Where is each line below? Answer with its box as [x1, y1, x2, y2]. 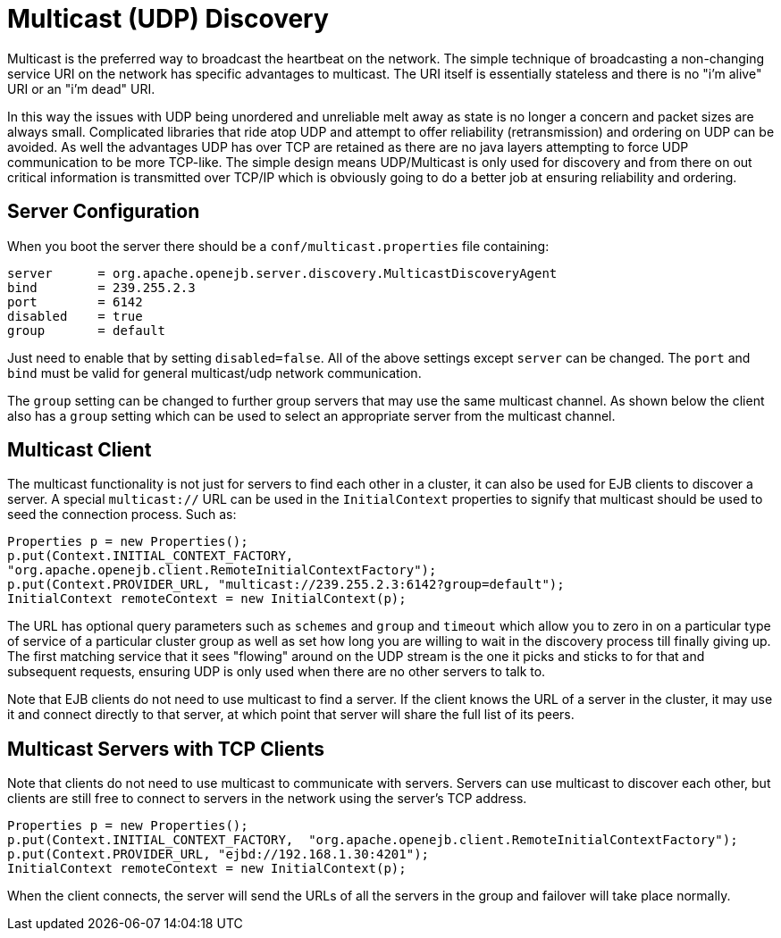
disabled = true [7, 308, 143, 323]
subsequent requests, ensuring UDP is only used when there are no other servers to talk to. [7, 664, 546, 680]
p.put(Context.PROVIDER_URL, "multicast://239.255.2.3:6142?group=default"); [7, 577, 565, 592]
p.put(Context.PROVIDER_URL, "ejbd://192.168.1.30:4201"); [7, 847, 430, 862]
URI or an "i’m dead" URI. [7, 80, 155, 96]
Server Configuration [7, 200, 200, 223]
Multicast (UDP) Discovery [7, 4, 329, 34]
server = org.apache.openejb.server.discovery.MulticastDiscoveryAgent [7, 265, 558, 281]
